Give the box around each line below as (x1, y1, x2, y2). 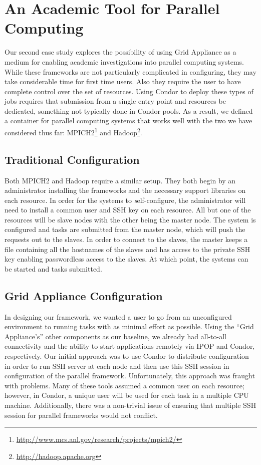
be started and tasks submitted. (5, 263, 102, 274)
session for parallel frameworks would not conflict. (5, 409, 158, 420)
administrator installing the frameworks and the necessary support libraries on (5, 185, 246, 195)
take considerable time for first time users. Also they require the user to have (5, 76, 241, 87)
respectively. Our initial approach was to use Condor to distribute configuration (5, 351, 249, 361)
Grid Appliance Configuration (5, 288, 163, 303)
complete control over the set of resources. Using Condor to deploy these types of (5, 86, 253, 96)
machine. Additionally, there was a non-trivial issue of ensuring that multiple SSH (5, 400, 256, 410)
